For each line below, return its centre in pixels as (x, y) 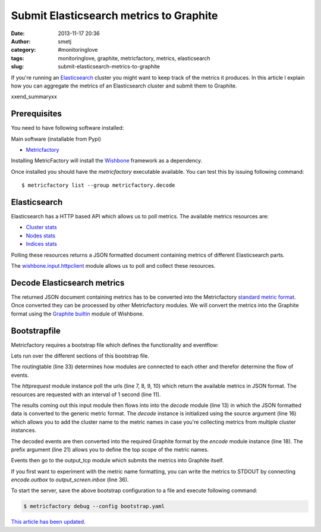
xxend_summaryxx (34, 97)
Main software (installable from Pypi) (56, 139)
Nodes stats (41, 236)
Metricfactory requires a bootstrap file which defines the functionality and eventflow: (115, 345)
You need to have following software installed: (67, 128)
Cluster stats (41, 227)
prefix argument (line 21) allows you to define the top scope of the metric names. (110, 449)
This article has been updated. (48, 522)
